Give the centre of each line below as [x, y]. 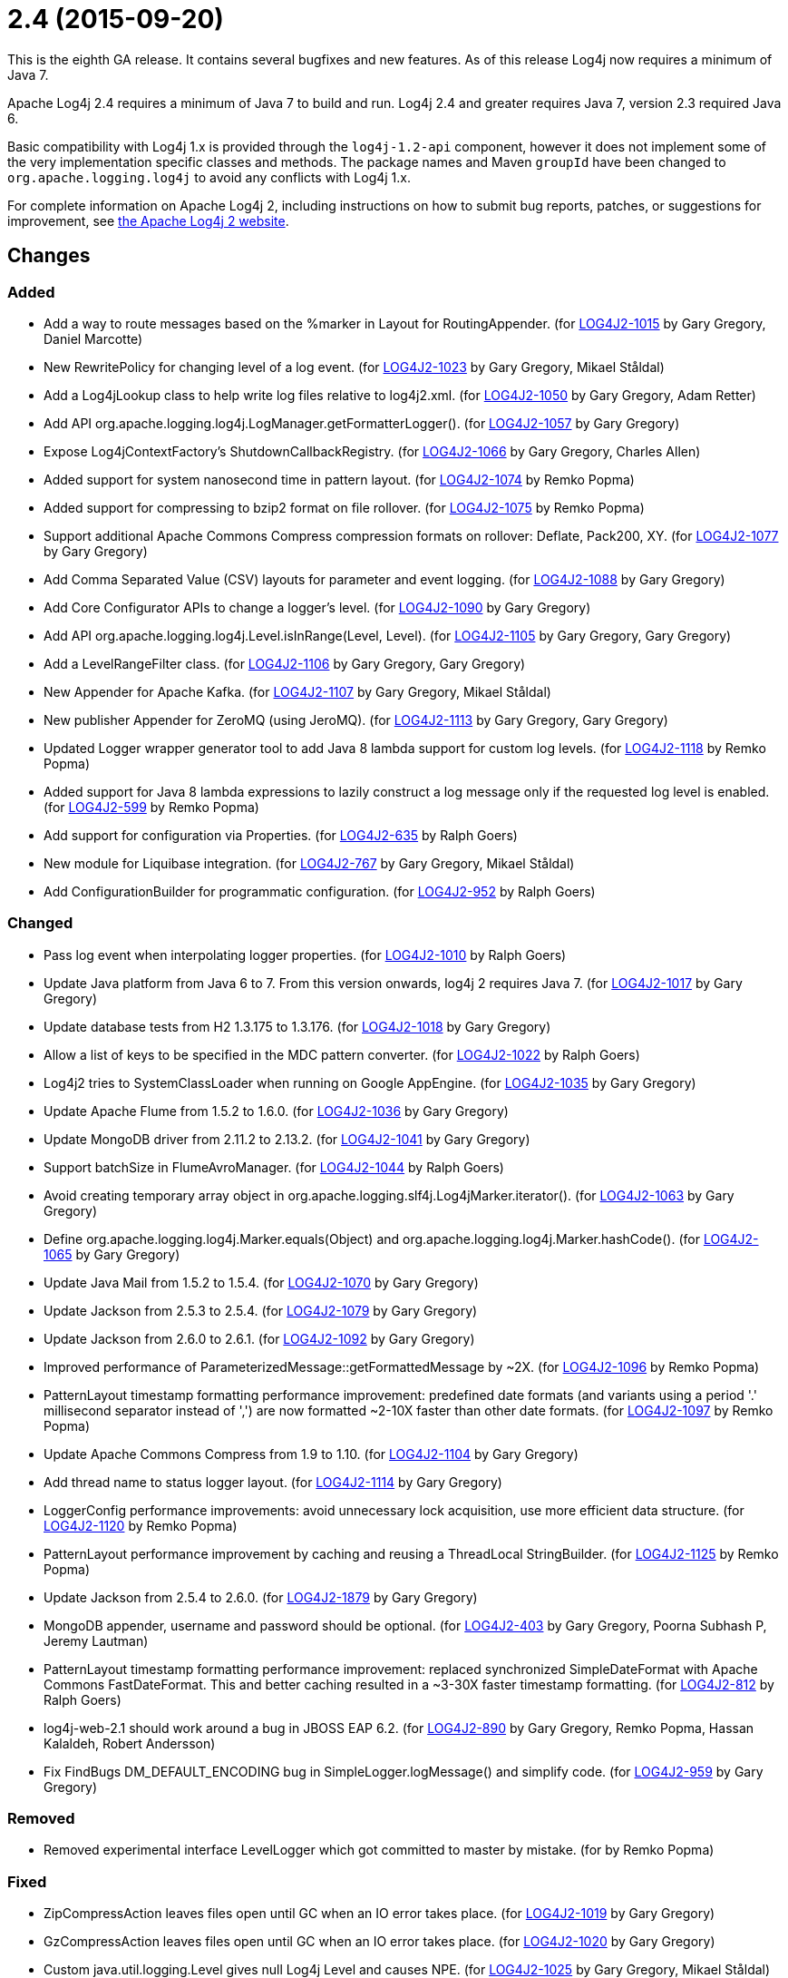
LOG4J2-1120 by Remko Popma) [141, 1525]
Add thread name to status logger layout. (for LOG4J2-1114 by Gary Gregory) [273, 1482]
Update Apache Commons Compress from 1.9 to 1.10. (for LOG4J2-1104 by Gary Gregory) [311, 1454]
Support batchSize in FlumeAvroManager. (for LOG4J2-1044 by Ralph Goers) [274, 1167]
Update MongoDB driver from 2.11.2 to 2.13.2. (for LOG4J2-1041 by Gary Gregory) [287, 1139]
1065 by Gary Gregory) [112, 1254]
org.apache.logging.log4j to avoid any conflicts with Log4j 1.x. [209, 177]
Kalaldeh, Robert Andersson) [130, 1743]
